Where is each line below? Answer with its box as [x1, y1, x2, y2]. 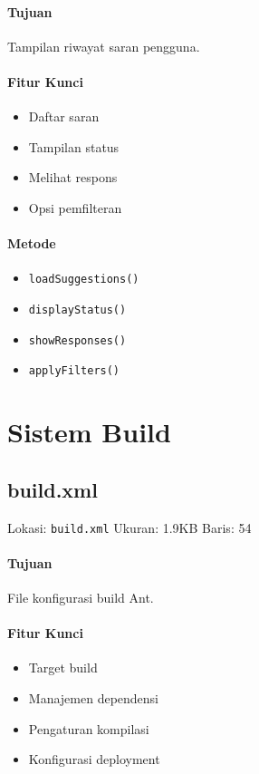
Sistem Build [7, 413, 171, 450]
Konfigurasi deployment [28, 750, 160, 769]
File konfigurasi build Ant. [7, 588, 154, 607]
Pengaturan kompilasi [28, 719, 149, 738]
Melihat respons [28, 168, 118, 187]
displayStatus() [28, 304, 127, 317]
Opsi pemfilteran [28, 198, 122, 217]
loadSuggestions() [28, 273, 139, 286]
